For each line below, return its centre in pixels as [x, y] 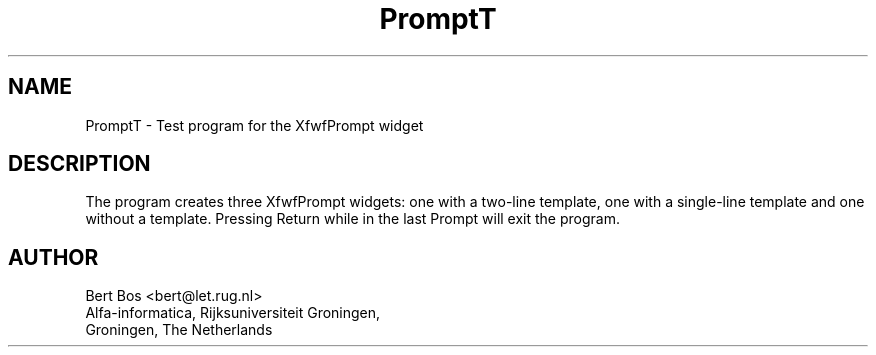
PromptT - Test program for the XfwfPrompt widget [254, 125]
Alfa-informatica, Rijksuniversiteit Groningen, [233, 313]
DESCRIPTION [79, 164]
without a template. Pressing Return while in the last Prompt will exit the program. [352, 219]
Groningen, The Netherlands [179, 330]
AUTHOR [53, 257]
